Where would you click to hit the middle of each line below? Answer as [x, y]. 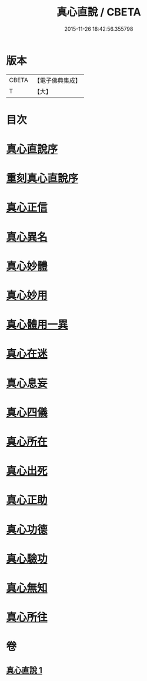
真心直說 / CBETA [99, 12]
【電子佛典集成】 [57, 80]
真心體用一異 [37, 325]
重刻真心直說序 [42, 179]
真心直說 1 [24, 670]
